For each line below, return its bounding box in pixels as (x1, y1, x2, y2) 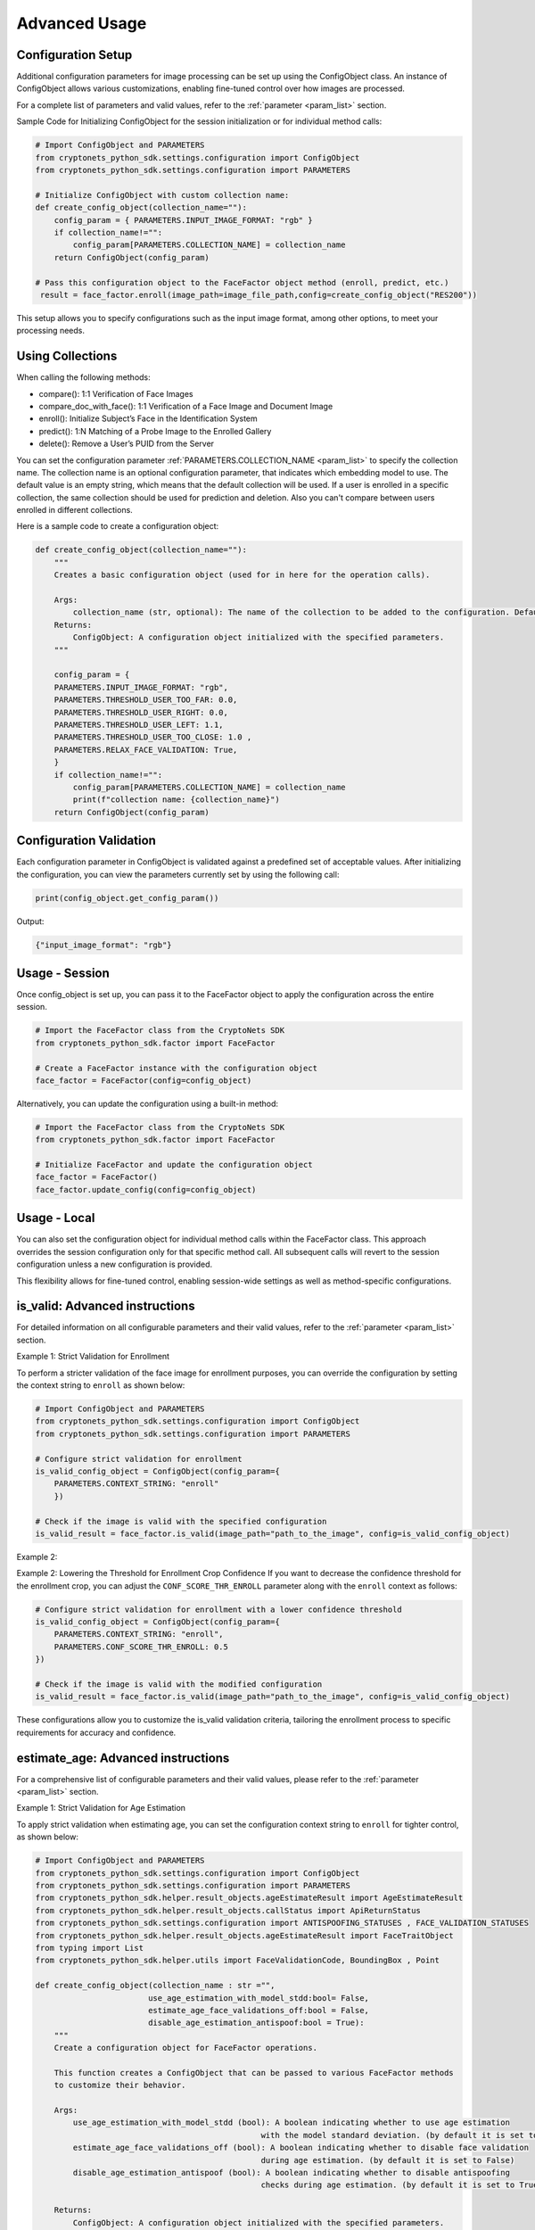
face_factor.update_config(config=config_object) (35, 1185, 257, 1194)
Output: (16, 915, 45, 927)
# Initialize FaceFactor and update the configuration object (35, 1160, 313, 1170)
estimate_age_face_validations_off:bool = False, (147, 2005, 370, 2015)
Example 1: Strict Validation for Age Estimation (16, 1803, 186, 1813)
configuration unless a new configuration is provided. (16, 1259, 213, 1270)
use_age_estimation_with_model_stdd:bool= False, (147, 1993, 370, 2003)
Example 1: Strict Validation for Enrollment (16, 1351, 169, 1362)
